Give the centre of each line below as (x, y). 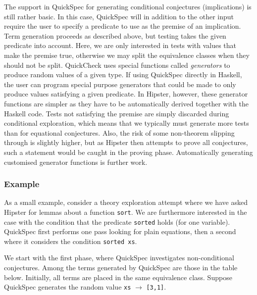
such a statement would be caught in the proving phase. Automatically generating (128, 152)
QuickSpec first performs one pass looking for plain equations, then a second (120, 231)
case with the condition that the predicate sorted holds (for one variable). (117, 221)
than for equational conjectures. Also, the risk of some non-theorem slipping (119, 132)
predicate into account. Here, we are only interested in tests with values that (120, 45)
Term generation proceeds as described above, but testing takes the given (115, 35)
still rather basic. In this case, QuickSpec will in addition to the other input (119, 16)
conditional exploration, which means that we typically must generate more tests (127, 123)
